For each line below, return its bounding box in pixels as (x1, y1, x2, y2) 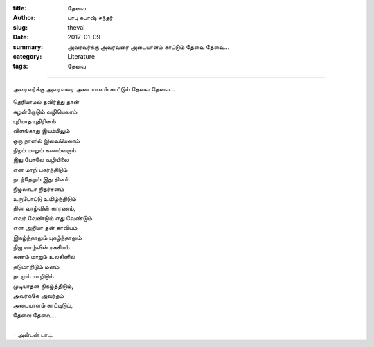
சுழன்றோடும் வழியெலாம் (12, 107, 78, 116)
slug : (12, 23, 28, 31)
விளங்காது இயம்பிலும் (12, 127, 71, 135)
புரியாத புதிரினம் (12, 116, 57, 125)
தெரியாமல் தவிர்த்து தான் (12, 98, 80, 106)
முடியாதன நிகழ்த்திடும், (12, 281, 74, 290)
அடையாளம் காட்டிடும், (12, 301, 73, 310)
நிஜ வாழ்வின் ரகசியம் (12, 242, 70, 251)
